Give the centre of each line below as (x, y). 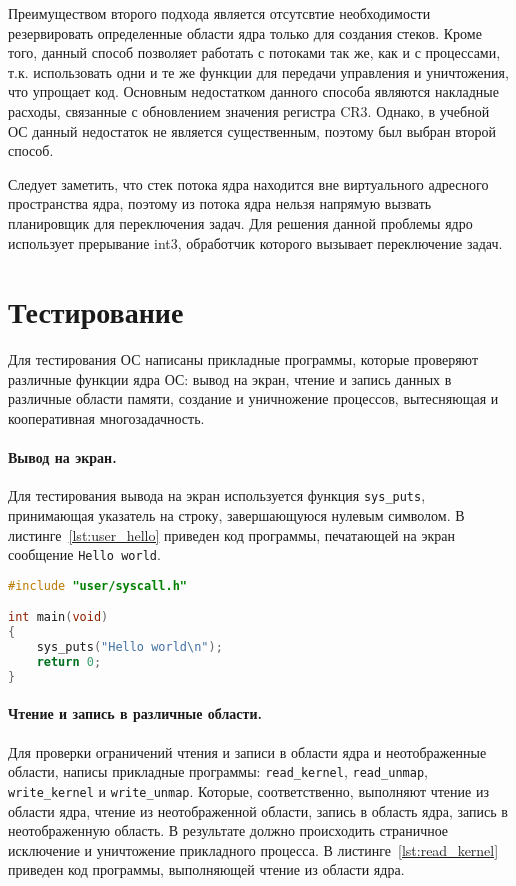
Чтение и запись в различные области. (135, 713)
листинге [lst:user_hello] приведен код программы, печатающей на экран (231, 534)
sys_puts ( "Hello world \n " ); (129, 647)
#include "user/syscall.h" (97, 585)
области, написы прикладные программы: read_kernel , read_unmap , (218, 771)
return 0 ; (69, 662)
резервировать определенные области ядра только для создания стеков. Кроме (245, 32)
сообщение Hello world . (84, 554)
